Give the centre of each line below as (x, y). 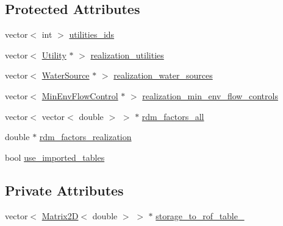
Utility (54, 55)
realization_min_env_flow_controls (210, 95)
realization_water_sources (163, 75)
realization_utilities (127, 55)
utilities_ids (92, 34)
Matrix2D (60, 215)
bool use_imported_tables (55, 157)
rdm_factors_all (173, 116)
